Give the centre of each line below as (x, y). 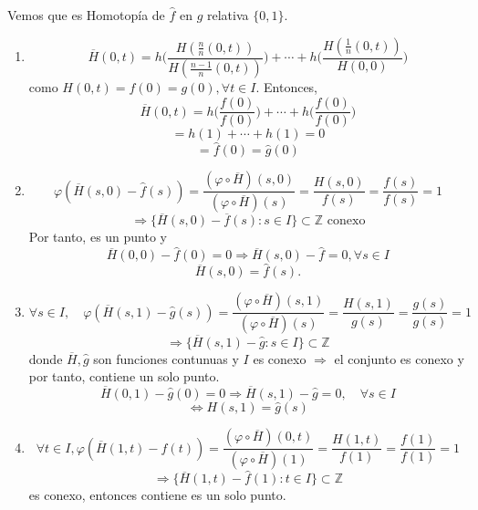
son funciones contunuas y (166, 358)
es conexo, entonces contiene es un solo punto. (157, 495)
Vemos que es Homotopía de (86, 15)
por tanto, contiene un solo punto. (124, 376)
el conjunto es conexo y (399, 358)
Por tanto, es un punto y (98, 237)
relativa (228, 15)
